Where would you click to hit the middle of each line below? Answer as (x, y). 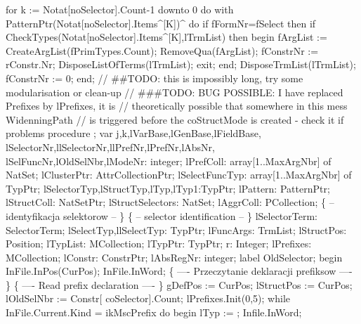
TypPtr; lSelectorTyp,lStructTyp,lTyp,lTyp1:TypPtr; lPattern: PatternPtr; (168, 188)
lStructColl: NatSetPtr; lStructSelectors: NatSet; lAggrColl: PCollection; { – (170, 202)
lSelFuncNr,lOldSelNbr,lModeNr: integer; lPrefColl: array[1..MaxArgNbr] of (169, 161)
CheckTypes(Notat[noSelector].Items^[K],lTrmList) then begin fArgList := (166, 37)
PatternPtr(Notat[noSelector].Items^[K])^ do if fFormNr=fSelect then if (161, 23)
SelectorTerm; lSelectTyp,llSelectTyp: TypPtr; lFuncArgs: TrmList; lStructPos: (176, 229)
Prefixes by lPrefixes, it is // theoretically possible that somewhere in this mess (177, 106)
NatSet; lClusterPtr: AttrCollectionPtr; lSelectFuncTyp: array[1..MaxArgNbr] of (179, 175)
